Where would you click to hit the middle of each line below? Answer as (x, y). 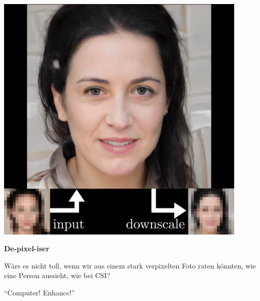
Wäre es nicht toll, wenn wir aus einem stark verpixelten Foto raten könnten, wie (130, 265)
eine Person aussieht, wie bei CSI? (57, 275)
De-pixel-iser (27, 248)
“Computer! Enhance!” (40, 292)
